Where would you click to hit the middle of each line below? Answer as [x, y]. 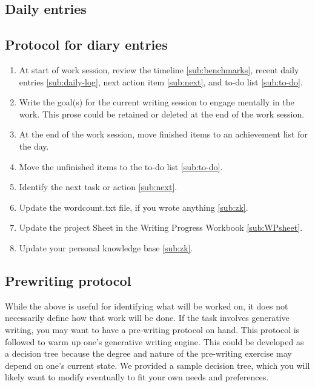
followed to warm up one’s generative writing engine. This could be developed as [154, 341]
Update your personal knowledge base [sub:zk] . [106, 247]
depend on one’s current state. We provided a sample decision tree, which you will [157, 365]
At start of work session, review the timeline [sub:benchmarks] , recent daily [159, 69]
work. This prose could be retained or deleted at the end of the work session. [162, 114]
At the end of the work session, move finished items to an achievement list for [163, 134]
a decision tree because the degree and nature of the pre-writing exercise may [148, 353]
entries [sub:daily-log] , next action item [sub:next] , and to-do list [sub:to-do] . [161, 81]
